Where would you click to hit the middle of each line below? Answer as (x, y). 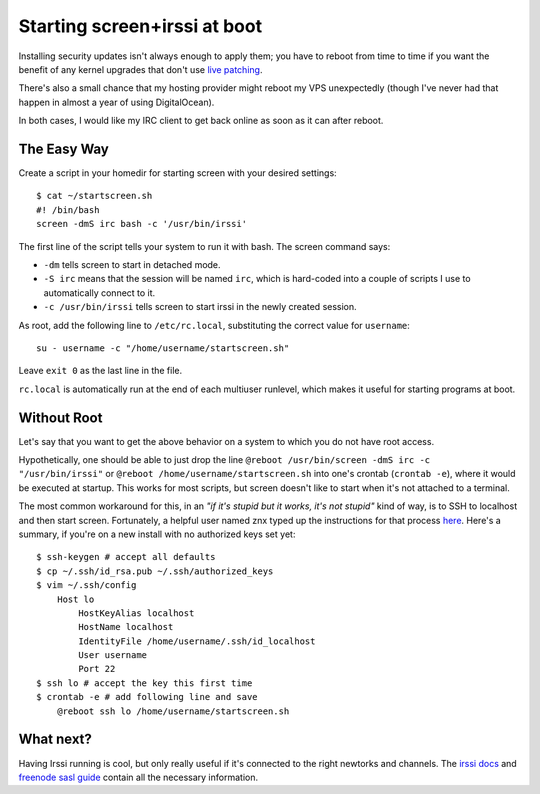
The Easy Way (63, 148)
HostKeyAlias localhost (136, 613)
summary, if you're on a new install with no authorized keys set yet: (157, 534)
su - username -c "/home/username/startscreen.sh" (163, 348)
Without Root (60, 417)
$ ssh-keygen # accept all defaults (126, 557)
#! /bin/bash (68, 209)
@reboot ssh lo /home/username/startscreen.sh (173, 711)
